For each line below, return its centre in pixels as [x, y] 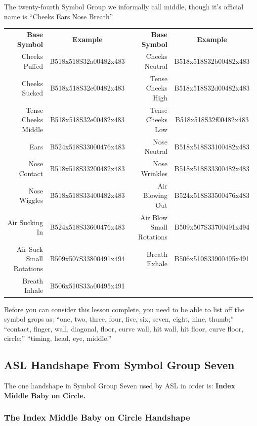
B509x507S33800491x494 [87, 259]
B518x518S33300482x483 [212, 168]
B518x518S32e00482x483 [87, 119]
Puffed [33, 66]
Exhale [157, 263]
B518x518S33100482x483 [212, 146]
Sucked [32, 93]
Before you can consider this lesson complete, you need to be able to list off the [124, 309]
